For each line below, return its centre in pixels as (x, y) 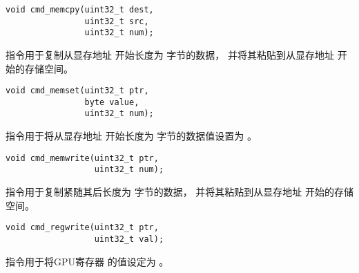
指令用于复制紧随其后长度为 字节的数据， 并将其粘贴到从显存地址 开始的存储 (179, 192)
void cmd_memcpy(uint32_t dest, (80, 10)
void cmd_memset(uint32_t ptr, (77, 91)
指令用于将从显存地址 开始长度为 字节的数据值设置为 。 (131, 136)
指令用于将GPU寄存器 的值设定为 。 (87, 261)
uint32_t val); (129, 239)
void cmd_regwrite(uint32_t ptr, (82, 228)
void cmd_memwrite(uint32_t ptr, (82, 158)
